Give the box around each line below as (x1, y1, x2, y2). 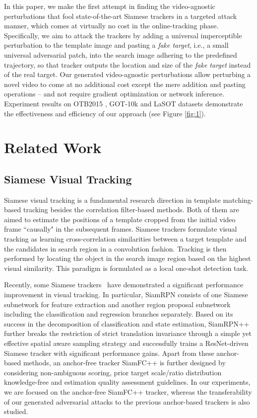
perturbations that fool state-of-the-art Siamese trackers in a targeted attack (4, 10, 237, 21)
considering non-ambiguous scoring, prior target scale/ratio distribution (4, 367, 222, 377)
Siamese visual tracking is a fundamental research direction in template (4, 194, 221, 205)
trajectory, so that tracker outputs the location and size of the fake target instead (4, 59, 251, 70)
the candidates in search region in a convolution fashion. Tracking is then (4, 243, 227, 253)
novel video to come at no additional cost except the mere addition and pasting (4, 79, 246, 89)
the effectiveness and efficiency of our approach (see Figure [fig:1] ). (4, 108, 206, 118)
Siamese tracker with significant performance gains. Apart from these (4, 347, 214, 358)
